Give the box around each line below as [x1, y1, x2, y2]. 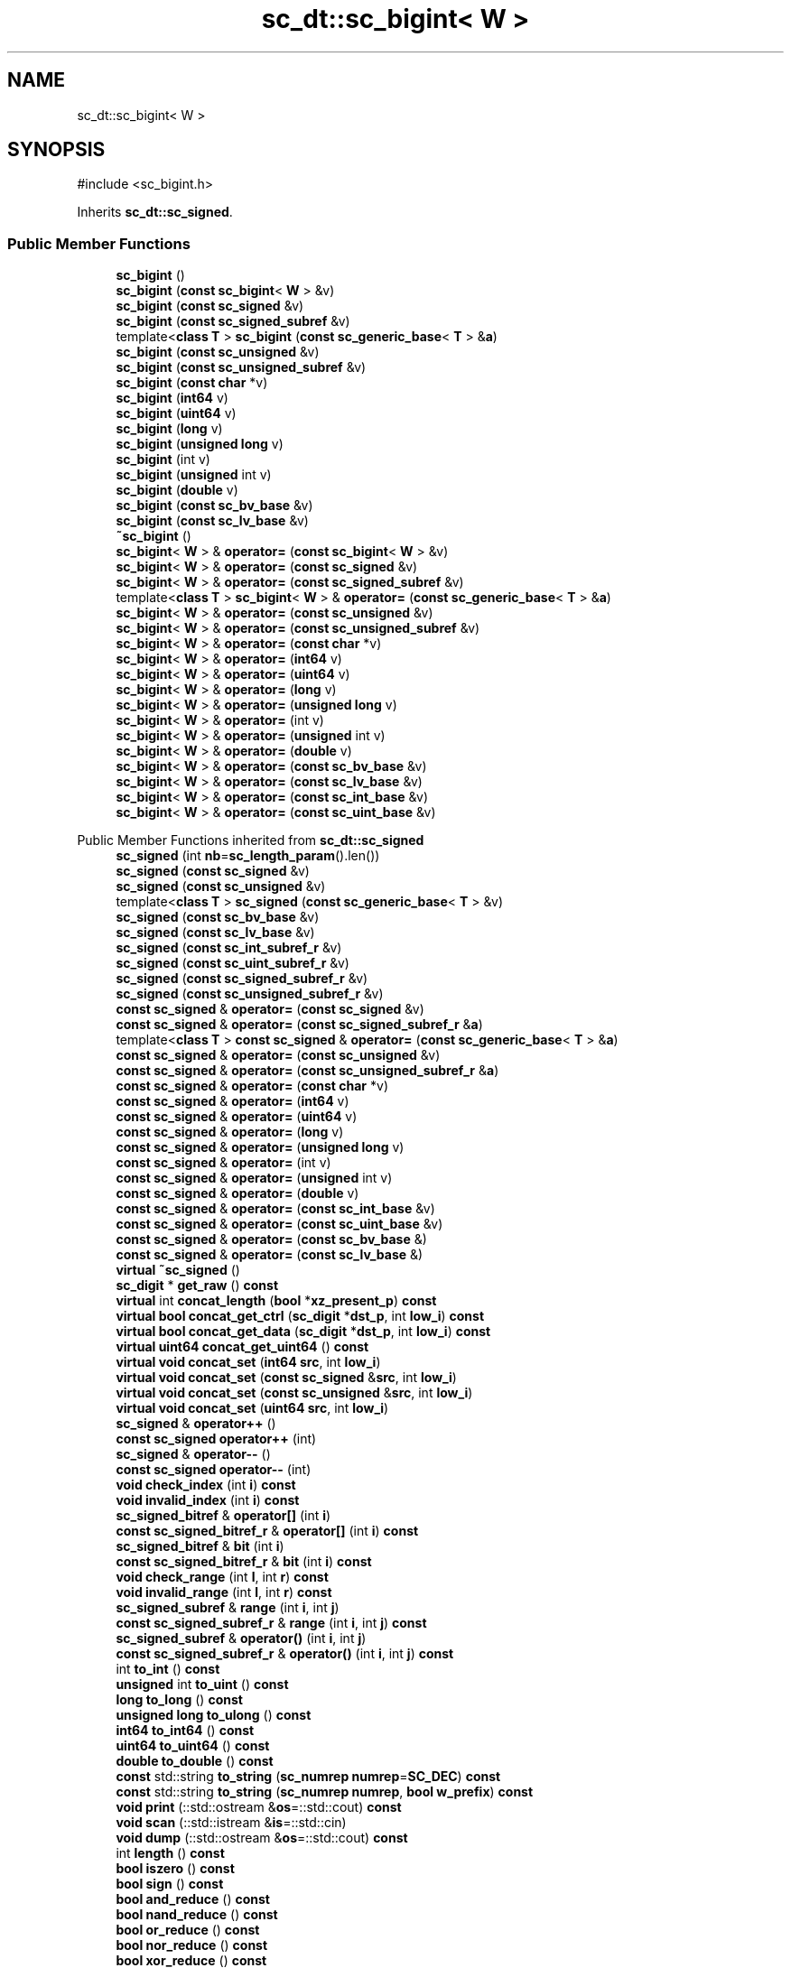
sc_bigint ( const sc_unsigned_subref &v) [116, 359, 367, 376]
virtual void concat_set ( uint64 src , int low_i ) [116, 1400, 389, 1416]
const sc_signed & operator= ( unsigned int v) [116, 1170, 393, 1186]
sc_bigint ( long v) [116, 421, 223, 437]
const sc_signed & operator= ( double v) [116, 1185, 359, 1202]
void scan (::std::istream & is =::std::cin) [116, 1815, 347, 1831]
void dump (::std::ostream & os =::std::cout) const [116, 1830, 408, 1846]
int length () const [116, 1845, 225, 1861]
